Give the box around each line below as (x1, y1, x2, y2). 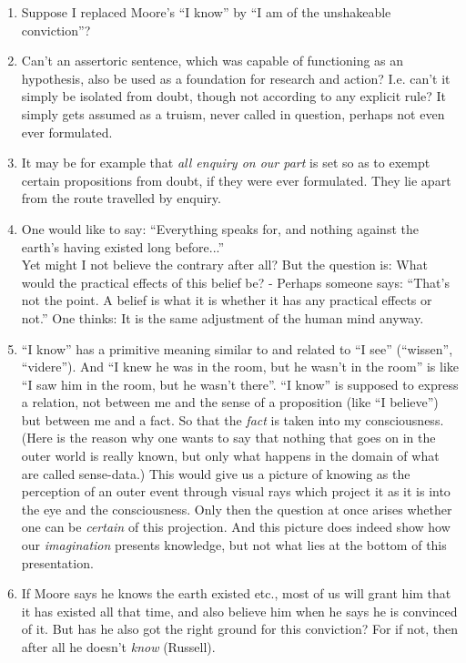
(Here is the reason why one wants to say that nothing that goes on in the (21, 428, 436, 447)
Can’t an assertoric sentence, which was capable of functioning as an (21, 51, 404, 70)
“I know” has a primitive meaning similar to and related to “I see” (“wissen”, (21, 339, 453, 358)
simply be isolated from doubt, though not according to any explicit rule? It (21, 87, 446, 106)
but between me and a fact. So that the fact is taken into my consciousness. (21, 410, 444, 429)
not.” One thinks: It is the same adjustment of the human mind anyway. (21, 308, 424, 327)
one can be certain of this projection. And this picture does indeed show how (21, 517, 451, 536)
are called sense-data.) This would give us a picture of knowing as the (21, 464, 410, 483)
